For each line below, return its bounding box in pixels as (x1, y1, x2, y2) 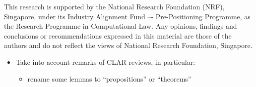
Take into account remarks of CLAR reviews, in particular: (15, 56, 195, 67)
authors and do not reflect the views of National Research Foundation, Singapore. (4, 40, 253, 50)
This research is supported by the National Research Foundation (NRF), (4, 1, 225, 11)
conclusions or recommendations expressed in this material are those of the (4, 30, 232, 41)
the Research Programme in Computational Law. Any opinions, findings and (4, 21, 237, 31)
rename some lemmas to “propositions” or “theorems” (27, 73, 192, 84)
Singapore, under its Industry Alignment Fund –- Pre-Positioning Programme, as (4, 11, 251, 21)
